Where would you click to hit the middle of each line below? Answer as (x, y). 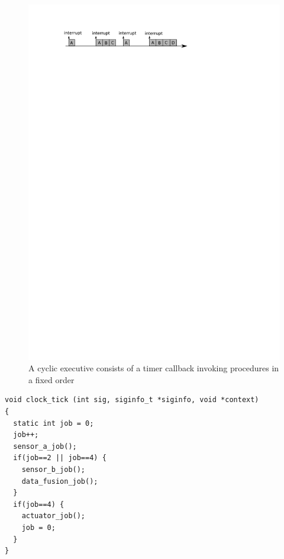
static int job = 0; (54, 423)
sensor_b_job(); (54, 470)
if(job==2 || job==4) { (60, 458)
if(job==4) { (39, 504)
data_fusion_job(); (60, 481)
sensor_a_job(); (45, 446)
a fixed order (51, 379)
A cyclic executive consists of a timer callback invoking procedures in (154, 368)
